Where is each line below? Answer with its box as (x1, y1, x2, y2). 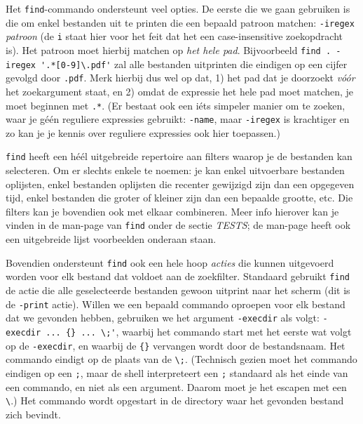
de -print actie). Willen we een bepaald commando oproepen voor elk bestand (6, 296, 345, 311)
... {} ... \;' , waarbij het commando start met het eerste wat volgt (46, 324, 352, 338)
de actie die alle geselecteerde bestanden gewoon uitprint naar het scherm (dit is (6, 283, 350, 298)
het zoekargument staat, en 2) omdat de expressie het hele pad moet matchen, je (6, 84, 354, 98)
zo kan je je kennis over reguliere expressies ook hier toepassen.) (6, 125, 280, 140)
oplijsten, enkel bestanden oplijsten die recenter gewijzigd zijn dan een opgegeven (6, 176, 355, 191)
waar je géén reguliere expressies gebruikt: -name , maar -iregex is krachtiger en (6, 112, 350, 126)
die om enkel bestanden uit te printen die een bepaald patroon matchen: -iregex (6, 15, 355, 29)
